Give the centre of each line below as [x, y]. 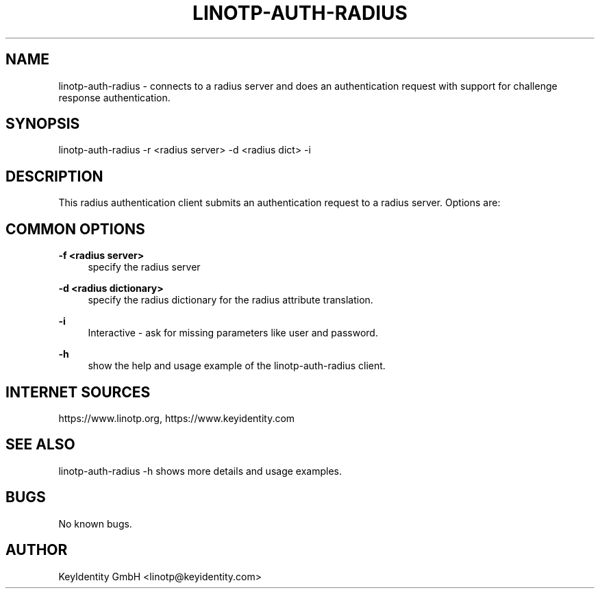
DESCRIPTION [54, 176]
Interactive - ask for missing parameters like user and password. [233, 333]
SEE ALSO [40, 445]
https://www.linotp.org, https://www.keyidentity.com [177, 418]
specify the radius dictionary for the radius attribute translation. [230, 300]
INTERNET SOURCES [78, 392]
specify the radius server [144, 267]
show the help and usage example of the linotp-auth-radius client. [237, 366]
